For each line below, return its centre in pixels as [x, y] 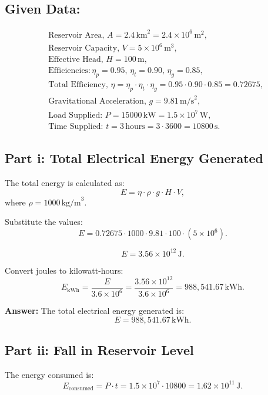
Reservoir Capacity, [84, 49]
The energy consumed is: [49, 374]
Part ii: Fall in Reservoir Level [99, 350]
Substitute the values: [44, 222]
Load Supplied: [76, 115]
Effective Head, [76, 60]
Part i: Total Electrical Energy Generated [134, 158]
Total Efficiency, [78, 85]
